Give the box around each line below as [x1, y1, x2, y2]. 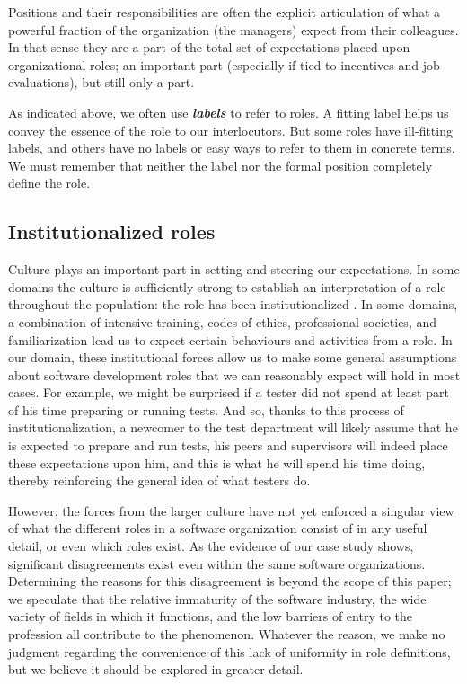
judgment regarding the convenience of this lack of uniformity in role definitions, [8, 642, 451, 661]
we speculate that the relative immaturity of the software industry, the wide [8, 589, 427, 608]
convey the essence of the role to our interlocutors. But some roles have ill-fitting [8, 120, 453, 139]
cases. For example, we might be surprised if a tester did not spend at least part [8, 383, 449, 402]
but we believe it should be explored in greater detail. [8, 660, 304, 679]
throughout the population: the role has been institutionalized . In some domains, [8, 295, 458, 314]
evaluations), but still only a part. [8, 73, 195, 92]
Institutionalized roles [8, 218, 216, 245]
